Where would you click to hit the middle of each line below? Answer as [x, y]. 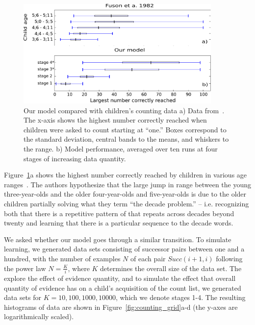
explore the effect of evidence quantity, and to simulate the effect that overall [120, 278]
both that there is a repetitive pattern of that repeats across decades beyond [119, 213]
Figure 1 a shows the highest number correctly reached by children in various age [126, 175]
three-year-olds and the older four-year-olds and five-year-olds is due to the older [125, 194]
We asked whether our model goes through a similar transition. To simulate [118, 239]
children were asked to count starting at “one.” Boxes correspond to [125, 129]
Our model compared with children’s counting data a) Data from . [124, 110]
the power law [25, 268]
